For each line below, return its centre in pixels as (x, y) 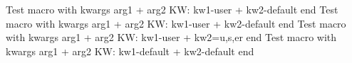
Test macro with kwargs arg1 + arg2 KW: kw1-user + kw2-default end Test (172, 9)
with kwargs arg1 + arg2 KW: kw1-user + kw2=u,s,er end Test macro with (171, 37)
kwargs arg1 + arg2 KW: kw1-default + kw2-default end (130, 51)
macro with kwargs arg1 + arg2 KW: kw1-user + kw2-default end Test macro (176, 23)
